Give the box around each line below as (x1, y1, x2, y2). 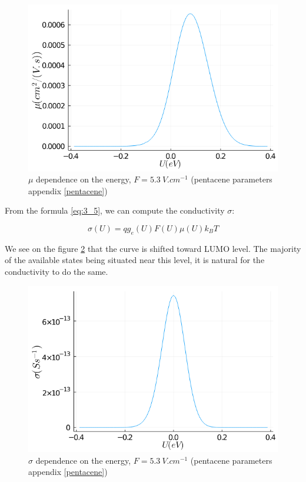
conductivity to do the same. (5, 265, 108, 278)
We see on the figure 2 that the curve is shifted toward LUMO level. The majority (5, 242, 301, 254)
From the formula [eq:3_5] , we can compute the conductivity (5, 204, 225, 217)
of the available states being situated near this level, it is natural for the (5, 254, 265, 266)
